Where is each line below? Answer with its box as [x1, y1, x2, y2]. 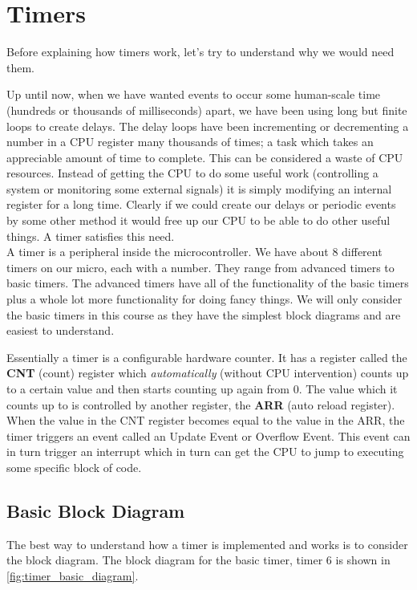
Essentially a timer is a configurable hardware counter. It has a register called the [6, 348, 407, 365]
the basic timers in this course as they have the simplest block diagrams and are [6, 306, 401, 323]
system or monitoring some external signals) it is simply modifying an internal [6, 180, 392, 197]
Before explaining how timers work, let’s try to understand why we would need [6, 43, 395, 60]
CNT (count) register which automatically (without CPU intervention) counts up [6, 364, 409, 381]
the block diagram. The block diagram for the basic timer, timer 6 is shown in [6, 551, 391, 568]
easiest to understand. [6, 322, 115, 339]
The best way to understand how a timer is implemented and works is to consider [6, 535, 408, 552]
